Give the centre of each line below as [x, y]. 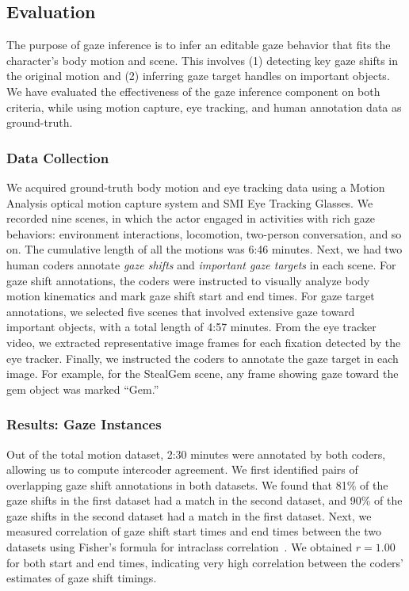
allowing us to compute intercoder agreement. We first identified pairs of [182, 469]
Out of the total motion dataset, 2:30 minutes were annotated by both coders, [196, 454]
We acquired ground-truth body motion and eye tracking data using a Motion [196, 187]
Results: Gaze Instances [84, 424]
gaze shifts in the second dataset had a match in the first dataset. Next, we [189, 515]
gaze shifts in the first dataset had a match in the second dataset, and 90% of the [204, 500]
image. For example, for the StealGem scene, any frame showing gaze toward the [203, 374]
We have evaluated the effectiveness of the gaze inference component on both [193, 91]
